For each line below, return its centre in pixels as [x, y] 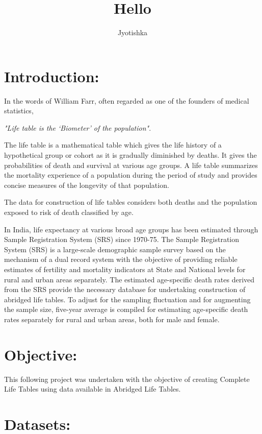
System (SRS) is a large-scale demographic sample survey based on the [115, 249]
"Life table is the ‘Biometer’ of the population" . [78, 127]
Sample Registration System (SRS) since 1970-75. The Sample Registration [122, 239]
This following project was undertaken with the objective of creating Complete [127, 379]
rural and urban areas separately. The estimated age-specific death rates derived [129, 279]
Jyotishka [133, 32]
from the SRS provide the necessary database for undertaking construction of [125, 289]
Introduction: [52, 76]
